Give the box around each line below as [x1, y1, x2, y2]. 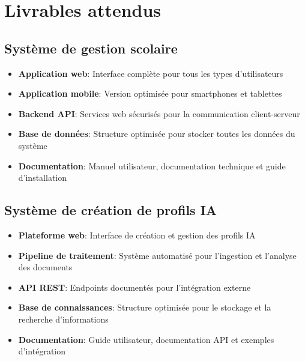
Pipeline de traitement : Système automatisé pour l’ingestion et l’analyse [18, 249, 297, 261]
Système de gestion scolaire [4, 38, 178, 57]
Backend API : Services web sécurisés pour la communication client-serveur [18, 107, 300, 120]
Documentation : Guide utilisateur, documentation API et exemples [18, 333, 274, 345]
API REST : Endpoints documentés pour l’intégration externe [18, 281, 251, 293]
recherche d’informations [18, 312, 109, 325]
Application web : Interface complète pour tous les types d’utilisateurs [18, 67, 283, 79]
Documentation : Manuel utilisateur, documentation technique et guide [18, 159, 286, 172]
